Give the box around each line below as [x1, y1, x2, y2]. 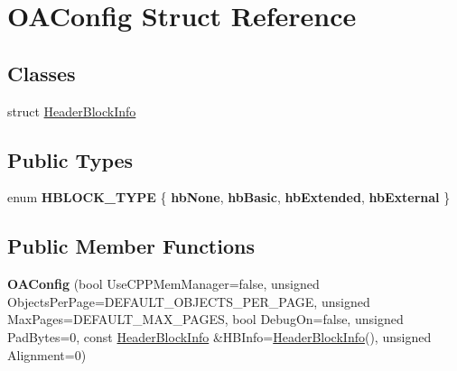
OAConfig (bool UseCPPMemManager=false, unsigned [7, 274, 320, 293]
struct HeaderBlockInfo [7, 101, 136, 120]
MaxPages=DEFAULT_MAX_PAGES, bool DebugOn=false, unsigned [7, 310, 404, 329]
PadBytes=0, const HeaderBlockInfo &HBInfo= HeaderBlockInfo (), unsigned [7, 327, 432, 346]
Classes [7, 59, 76, 87]
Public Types [7, 145, 134, 173]
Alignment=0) [7, 345, 87, 364]
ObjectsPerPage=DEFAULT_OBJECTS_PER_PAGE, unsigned [7, 292, 370, 311]
